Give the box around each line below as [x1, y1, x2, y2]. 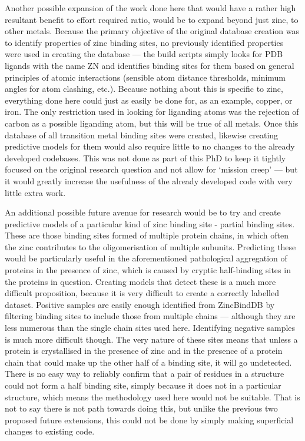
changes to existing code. [5, 425, 95, 437]
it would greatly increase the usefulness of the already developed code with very [5, 174, 293, 187]
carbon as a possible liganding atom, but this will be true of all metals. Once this [5, 117, 299, 129]
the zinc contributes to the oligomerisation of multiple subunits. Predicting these [5, 240, 296, 253]
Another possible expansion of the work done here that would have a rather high [5, 2, 296, 14]
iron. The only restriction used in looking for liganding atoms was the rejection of [5, 105, 299, 118]
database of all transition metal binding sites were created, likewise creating [5, 128, 279, 141]
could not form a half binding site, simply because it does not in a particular [5, 379, 281, 391]
